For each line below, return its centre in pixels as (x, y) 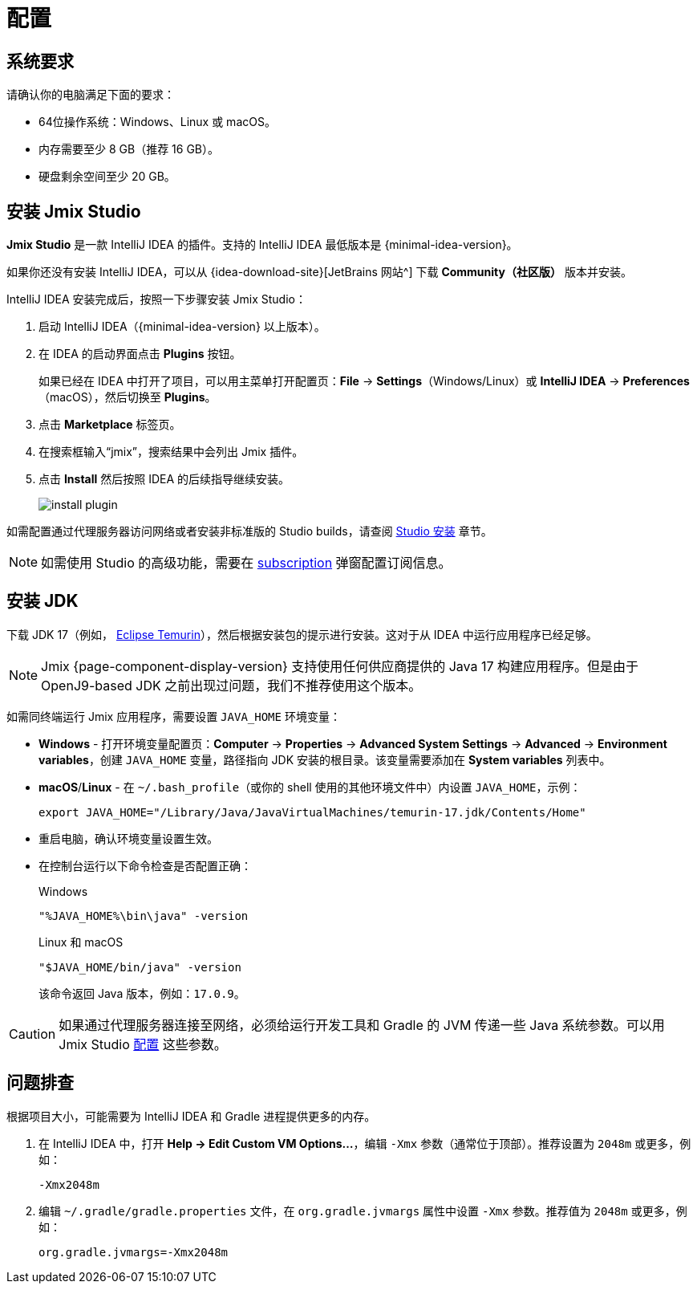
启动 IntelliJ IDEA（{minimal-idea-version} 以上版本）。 (182, 327)
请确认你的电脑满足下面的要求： (91, 95)
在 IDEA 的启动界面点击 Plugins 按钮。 (140, 354)
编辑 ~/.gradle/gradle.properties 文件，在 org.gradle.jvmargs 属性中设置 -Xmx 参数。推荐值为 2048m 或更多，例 (363, 1211)
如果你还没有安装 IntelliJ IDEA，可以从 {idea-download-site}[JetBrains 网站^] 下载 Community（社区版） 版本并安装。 (319, 272)
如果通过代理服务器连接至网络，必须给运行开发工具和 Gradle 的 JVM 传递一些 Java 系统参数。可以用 (362, 1025)
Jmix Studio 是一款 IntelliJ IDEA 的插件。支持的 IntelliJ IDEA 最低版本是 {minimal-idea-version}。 (262, 245)
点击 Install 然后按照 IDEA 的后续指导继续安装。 (164, 479)
